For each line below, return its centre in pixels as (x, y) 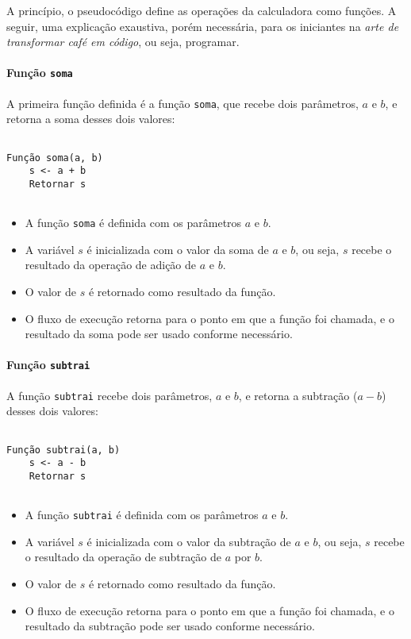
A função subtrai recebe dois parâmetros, (109, 395)
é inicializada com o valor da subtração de (189, 541)
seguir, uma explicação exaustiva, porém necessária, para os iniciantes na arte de (203, 26)
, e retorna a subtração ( (298, 395)
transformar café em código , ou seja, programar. (123, 42)
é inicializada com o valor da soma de (178, 249)
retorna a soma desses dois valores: (91, 119)
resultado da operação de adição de (111, 265)
